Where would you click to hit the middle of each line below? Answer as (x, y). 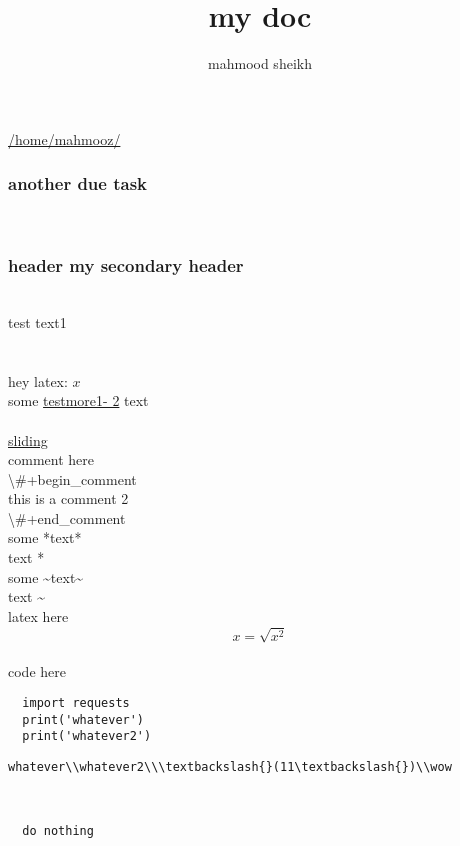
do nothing (58, 831)
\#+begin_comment (72, 478)
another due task (78, 183)
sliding (28, 439)
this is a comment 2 (68, 498)
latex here (38, 615)
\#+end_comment (67, 517)
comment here (51, 459)
